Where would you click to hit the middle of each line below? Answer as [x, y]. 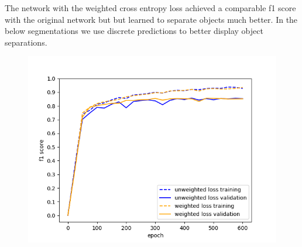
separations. [26, 42]
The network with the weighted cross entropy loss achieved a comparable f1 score [150, 8]
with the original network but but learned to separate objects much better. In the [151, 19]
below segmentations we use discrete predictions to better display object [134, 31]
